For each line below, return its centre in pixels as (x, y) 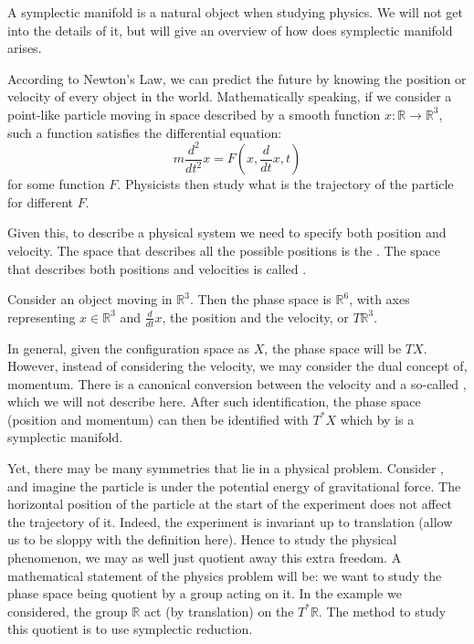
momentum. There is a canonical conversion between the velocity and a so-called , (237, 383)
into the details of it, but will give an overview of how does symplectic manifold (230, 30)
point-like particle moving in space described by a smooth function (194, 114)
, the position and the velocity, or (255, 317)
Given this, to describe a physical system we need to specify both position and (227, 232)
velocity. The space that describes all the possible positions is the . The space (224, 250)
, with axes (379, 299)
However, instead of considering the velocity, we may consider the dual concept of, (237, 366)
